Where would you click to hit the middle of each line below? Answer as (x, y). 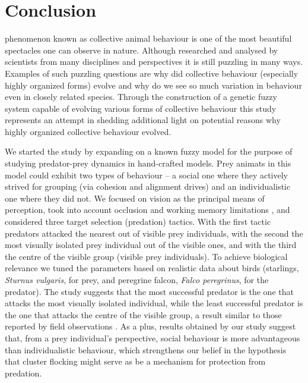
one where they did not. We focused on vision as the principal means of (135, 198)
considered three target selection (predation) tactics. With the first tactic (138, 222)
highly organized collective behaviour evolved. (88, 131)
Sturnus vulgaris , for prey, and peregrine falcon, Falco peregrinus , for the (137, 280)
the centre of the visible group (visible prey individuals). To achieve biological (146, 256)
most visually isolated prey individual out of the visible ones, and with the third (151, 245)
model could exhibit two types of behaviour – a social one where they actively (146, 175)
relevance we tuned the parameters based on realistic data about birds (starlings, (152, 268)
